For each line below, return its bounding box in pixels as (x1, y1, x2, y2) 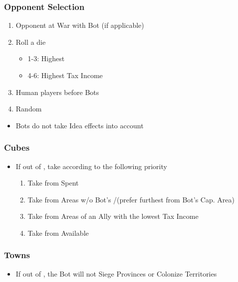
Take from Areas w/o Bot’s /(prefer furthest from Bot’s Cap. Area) (27, 194, 235, 204)
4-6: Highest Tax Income (27, 70, 103, 80)
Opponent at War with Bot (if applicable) (15, 20, 144, 30)
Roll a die (15, 36, 46, 47)
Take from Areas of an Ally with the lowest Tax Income (27, 211, 199, 221)
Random (15, 103, 42, 114)
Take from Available (27, 227, 89, 238)
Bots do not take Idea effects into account (15, 120, 144, 130)
